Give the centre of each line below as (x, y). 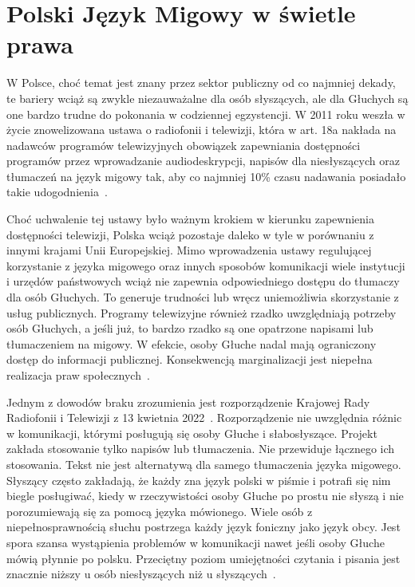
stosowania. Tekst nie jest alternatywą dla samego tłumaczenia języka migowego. (204, 464)
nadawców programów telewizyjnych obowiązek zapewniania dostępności (184, 145)
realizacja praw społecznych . (78, 375)
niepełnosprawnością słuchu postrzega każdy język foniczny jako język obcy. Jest (204, 527)
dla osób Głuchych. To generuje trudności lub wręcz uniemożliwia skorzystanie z (203, 297)
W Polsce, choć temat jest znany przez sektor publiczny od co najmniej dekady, (201, 83)
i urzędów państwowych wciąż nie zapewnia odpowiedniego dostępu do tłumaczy (203, 281)
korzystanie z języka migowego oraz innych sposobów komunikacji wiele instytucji (206, 265)
